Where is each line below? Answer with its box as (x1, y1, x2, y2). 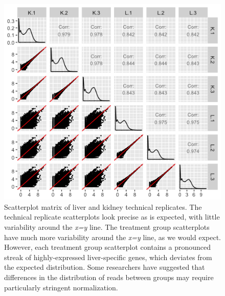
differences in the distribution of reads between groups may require (4, 271, 214, 282)
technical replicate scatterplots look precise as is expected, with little (4, 211, 220, 222)
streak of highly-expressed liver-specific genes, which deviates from (4, 251, 212, 262)
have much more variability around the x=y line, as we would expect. (4, 231, 221, 242)
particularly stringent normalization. (4, 282, 118, 292)
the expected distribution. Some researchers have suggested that (4, 262, 205, 272)
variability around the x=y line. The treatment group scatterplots (4, 221, 210, 232)
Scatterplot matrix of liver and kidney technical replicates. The (4, 201, 202, 212)
